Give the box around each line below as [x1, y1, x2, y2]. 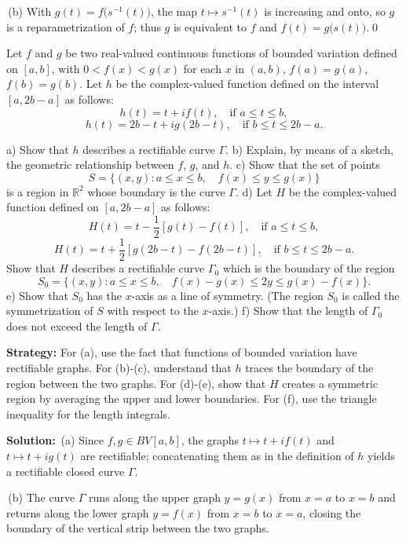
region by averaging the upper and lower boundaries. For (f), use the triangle [6, 390, 377, 407]
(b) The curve [8, 489, 75, 506]
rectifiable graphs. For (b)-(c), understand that [6, 360, 232, 376]
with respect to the [107, 302, 199, 319]
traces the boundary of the [245, 360, 374, 376]
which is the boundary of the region [222, 260, 395, 276]
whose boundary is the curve [87, 183, 225, 199]
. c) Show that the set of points [229, 156, 380, 173]
